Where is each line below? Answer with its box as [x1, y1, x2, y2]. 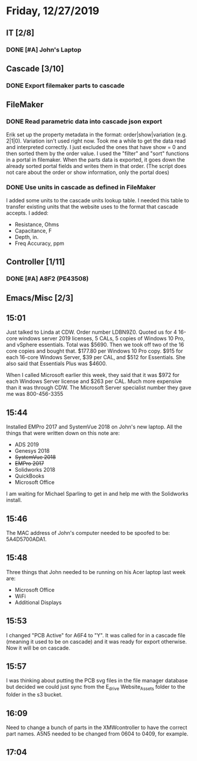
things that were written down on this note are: [6, 430, 120, 437]
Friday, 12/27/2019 [6, 4, 99, 18]
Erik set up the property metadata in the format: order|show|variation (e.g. [6, 131, 188, 138]
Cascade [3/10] [6, 63, 64, 73]
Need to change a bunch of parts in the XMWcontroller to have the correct [6, 724, 188, 731]
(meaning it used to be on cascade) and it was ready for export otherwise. [6, 638, 188, 645]
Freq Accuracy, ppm [14, 240, 64, 247]
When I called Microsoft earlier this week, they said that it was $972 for [6, 372, 180, 379]
